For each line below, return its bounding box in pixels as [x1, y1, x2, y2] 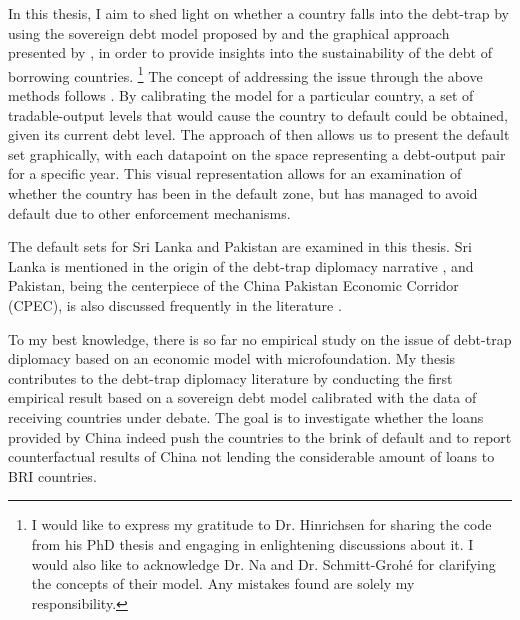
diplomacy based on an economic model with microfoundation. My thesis [8, 348, 456, 369]
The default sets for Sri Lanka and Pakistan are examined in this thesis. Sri [8, 236, 472, 257]
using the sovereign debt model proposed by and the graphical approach [8, 22, 450, 43]
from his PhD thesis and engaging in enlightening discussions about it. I [31, 533, 474, 554]
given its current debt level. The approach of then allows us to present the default [8, 124, 510, 145]
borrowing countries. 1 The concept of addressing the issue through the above [8, 62, 483, 86]
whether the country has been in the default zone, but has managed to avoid [8, 183, 478, 203]
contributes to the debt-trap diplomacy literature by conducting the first [8, 367, 453, 388]
